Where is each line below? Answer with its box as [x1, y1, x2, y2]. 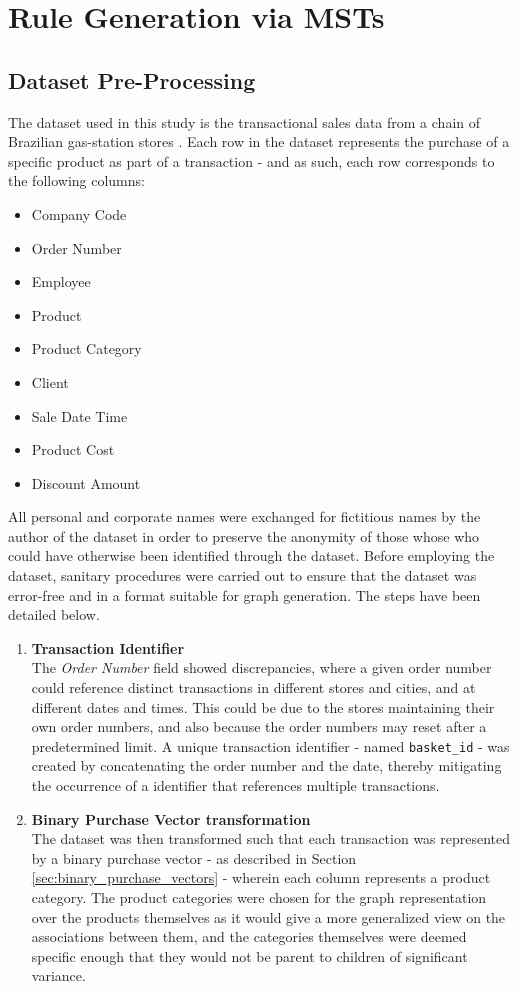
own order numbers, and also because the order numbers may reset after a [31, 716, 487, 737]
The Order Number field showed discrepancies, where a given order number [31, 657, 492, 678]
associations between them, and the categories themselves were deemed [31, 926, 467, 947]
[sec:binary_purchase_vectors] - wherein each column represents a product [31, 867, 491, 888]
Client [31, 371, 69, 392]
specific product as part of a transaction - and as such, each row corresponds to [8, 150, 495, 171]
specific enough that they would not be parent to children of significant [31, 945, 468, 966]
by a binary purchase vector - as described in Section [31, 847, 357, 868]
